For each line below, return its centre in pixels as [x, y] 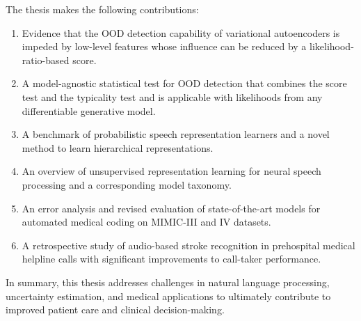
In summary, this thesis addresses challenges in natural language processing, [168, 282]
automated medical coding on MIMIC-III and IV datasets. [146, 222]
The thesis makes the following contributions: [102, 9]
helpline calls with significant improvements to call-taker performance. [171, 259]
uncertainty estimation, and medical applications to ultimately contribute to [168, 296]
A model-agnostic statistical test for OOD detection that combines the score [184, 83]
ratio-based [46, 60]
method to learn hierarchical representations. [118, 147]
